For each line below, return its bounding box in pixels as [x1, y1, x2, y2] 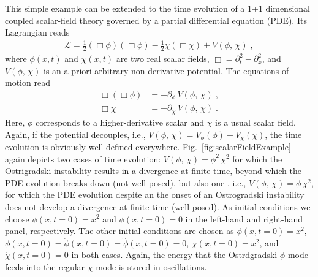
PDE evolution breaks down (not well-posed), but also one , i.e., [5, 176, 246, 189]
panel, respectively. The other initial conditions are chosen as [5, 224, 234, 237]
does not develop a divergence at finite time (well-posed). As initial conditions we [5, 200, 311, 213]
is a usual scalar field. [215, 115, 296, 128]
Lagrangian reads [5, 26, 70, 39]
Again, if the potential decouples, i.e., [5, 127, 146, 140]
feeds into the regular [5, 260, 85, 273]
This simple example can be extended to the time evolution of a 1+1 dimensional [5, 2, 310, 14]
